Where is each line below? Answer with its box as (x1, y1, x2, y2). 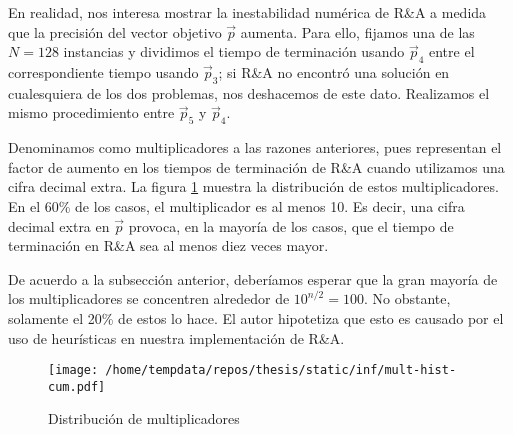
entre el (429, 41, 475, 62)
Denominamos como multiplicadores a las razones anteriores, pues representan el (8, 137, 502, 158)
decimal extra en (8, 215, 110, 236)
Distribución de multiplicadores (48, 408, 240, 429)
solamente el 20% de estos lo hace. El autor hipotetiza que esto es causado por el (8, 307, 504, 328)
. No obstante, (363, 288, 451, 309)
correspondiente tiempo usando (8, 61, 199, 82)
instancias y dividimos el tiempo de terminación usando (63, 41, 405, 62)
